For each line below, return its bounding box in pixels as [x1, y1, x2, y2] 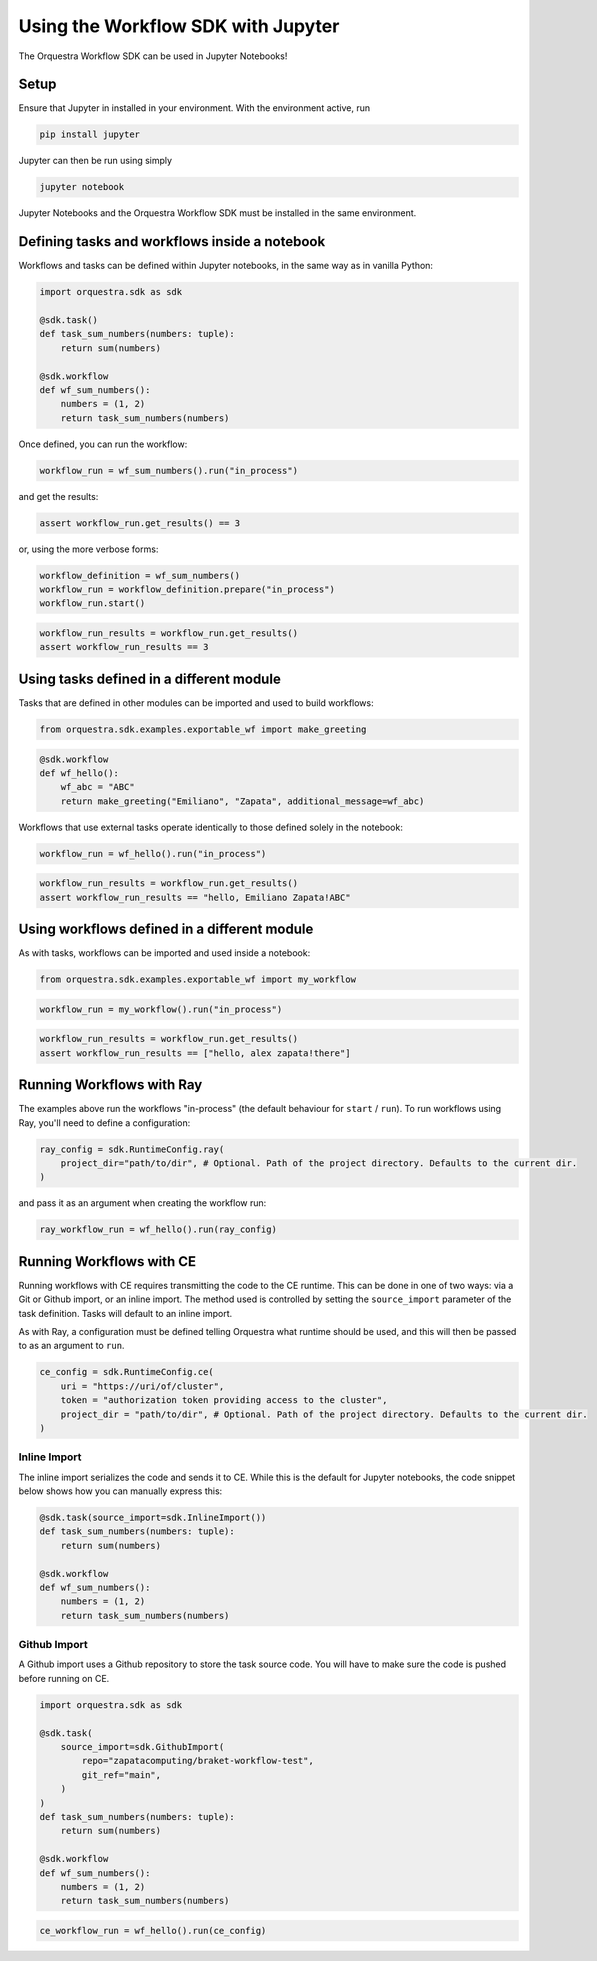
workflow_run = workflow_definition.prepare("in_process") [39, 584, 335, 595]
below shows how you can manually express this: [18, 1485, 223, 1497]
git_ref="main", [81, 1769, 162, 1780]
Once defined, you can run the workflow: [18, 438, 188, 450]
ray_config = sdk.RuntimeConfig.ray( [39, 1143, 225, 1155]
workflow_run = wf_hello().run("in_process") [39, 848, 267, 859]
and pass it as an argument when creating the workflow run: [18, 1197, 267, 1209]
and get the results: [18, 490, 99, 502]
